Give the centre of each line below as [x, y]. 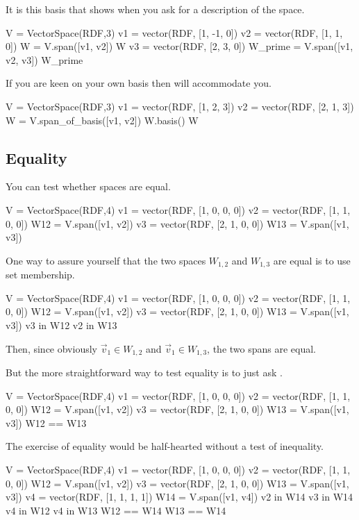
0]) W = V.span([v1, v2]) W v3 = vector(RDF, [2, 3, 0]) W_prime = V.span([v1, [179, 46]
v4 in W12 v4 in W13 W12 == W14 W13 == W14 [116, 510]
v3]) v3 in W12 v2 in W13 [61, 325]
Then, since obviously [51, 348]
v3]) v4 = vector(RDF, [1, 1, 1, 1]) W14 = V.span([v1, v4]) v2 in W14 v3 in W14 [179, 497]
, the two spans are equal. [261, 348]
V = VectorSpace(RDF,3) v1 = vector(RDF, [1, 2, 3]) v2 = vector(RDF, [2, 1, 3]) [180, 106]
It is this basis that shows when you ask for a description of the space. [155, 9]
